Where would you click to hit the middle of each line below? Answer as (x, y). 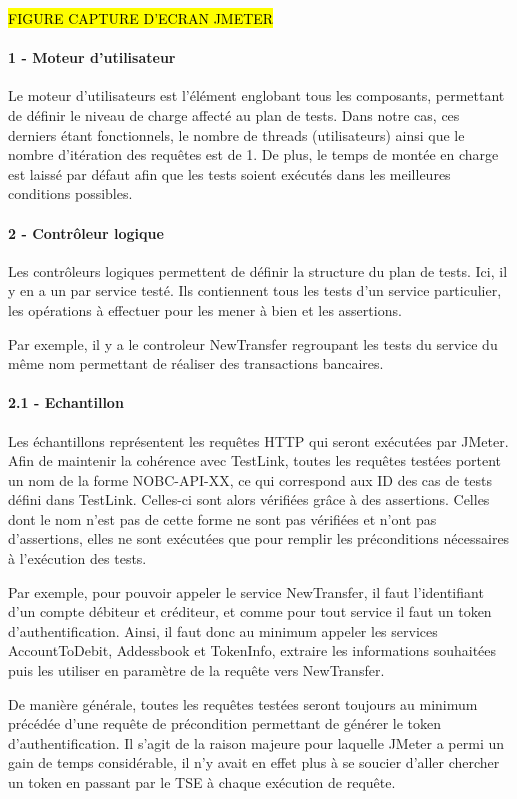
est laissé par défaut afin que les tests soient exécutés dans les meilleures (229, 173)
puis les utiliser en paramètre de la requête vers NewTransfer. (196, 670)
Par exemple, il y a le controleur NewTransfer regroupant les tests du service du (253, 343)
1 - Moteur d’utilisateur (92, 57)
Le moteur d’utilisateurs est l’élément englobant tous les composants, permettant (256, 95)
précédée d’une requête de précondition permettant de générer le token (225, 723)
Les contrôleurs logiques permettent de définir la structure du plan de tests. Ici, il (258, 270)
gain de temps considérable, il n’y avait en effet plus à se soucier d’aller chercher (254, 762)
